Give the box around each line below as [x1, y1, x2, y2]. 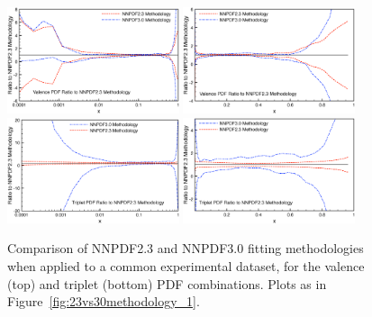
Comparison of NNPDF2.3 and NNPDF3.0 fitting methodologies [7, 239, 364, 258]
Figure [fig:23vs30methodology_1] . [7, 292, 200, 311]
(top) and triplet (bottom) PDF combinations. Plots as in [7, 274, 327, 293]
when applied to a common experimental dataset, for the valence [7, 256, 365, 275]
